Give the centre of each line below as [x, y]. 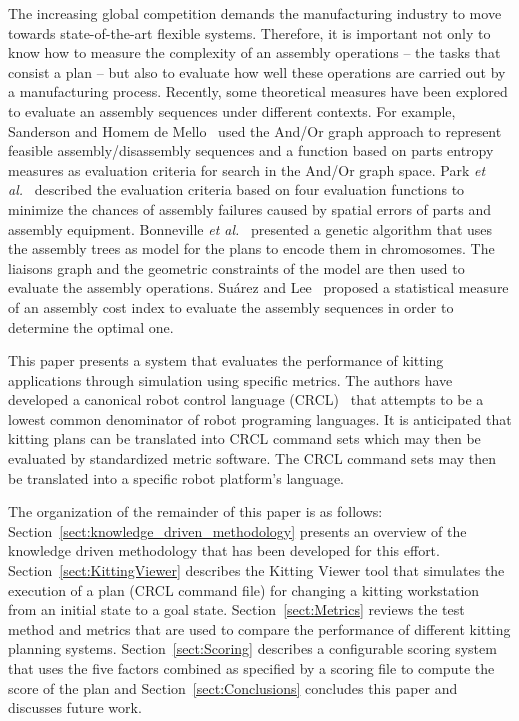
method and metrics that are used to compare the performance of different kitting [259, 628]
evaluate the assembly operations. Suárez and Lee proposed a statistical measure [258, 287]
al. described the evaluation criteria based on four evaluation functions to [236, 189]
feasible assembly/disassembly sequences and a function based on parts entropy [251, 150]
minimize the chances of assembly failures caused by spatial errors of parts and [249, 208]
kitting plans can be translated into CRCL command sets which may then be [244, 438]
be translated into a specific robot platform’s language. [176, 477]
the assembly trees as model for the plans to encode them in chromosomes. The [251, 248]
